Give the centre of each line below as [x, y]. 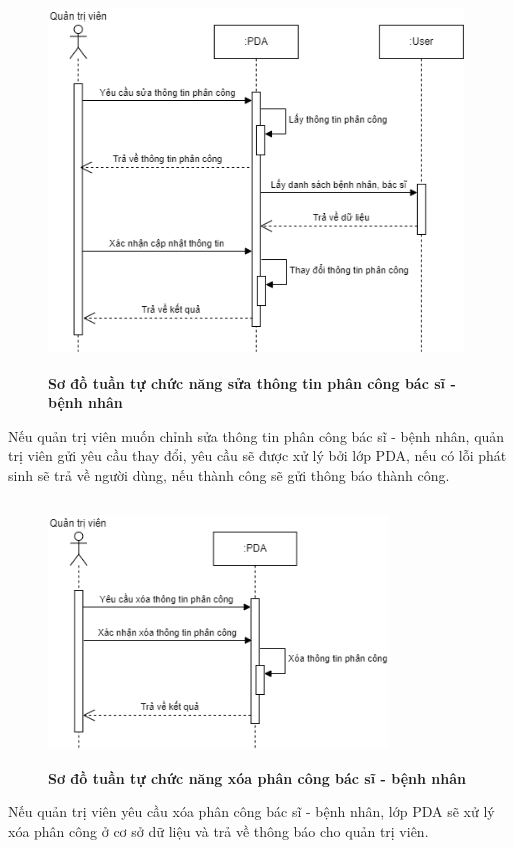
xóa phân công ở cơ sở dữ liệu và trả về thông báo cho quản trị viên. [218, 830]
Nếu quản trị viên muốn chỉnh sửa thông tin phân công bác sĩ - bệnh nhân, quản [256, 435]
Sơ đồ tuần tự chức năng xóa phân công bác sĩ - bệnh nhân [257, 777]
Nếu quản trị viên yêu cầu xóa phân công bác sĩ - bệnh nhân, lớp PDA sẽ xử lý [251, 811]
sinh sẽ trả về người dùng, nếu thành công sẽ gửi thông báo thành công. [229, 474]
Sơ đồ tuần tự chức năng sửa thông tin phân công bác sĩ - [252, 382]
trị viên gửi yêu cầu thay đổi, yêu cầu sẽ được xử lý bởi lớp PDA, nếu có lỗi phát [257, 455]
